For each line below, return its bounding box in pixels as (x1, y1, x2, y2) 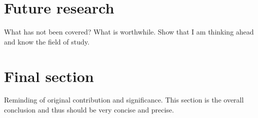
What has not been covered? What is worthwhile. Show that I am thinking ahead (4, 26, 254, 37)
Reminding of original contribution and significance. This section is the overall (4, 94, 244, 105)
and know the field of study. (4, 36, 89, 46)
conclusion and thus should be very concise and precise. (4, 104, 174, 115)
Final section (4, 65, 94, 86)
